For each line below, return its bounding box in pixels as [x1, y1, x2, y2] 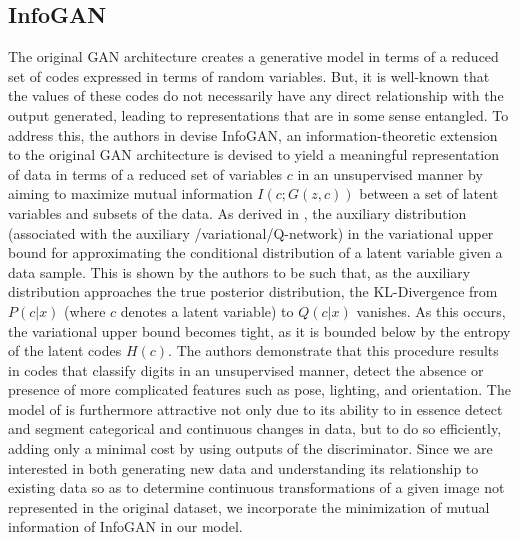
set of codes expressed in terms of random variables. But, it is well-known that [8, 65, 490, 86]
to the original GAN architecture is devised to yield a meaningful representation [8, 144, 499, 165]
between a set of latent [359, 183, 499, 204]
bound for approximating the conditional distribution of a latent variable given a [8, 242, 503, 263]
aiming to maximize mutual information [8, 183, 253, 204]
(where [64, 300, 106, 321]
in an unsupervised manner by [297, 163, 483, 184]
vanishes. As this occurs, [356, 300, 506, 321]
